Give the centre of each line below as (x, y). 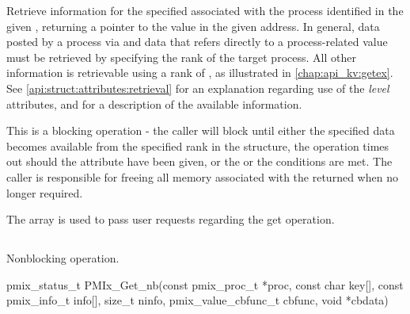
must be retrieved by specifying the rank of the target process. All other (181, 57)
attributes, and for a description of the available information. (154, 103)
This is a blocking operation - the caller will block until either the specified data (201, 130)
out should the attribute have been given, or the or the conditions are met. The (199, 161)
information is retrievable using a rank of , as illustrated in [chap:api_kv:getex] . (200, 73)
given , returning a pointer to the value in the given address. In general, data (193, 26)
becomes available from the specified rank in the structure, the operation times (198, 146)
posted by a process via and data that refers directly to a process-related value (197, 42)
